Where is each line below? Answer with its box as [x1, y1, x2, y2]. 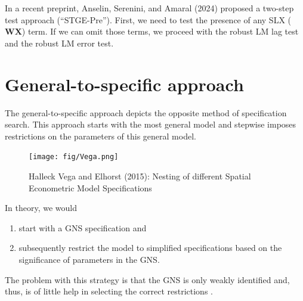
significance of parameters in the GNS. [18, 253, 160, 265]
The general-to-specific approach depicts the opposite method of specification [5, 106, 287, 119]
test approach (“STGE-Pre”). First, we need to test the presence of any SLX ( [5, 13, 292, 26]
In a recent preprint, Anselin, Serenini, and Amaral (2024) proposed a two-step [5, 2, 294, 14]
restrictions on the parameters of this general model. [5, 129, 196, 142]
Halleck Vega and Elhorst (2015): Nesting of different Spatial [29, 169, 251, 182]
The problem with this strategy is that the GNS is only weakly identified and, [5, 273, 290, 286]
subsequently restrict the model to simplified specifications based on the [18, 241, 282, 254]
